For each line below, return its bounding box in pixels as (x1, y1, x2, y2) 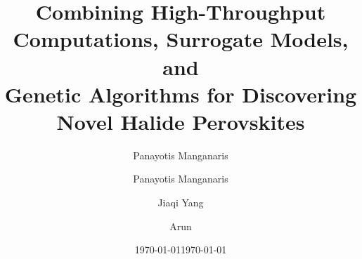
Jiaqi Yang (157, 195, 204, 210)
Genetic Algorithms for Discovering (4, 79, 357, 108)
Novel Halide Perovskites (56, 107, 305, 135)
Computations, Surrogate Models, (13, 25, 349, 53)
